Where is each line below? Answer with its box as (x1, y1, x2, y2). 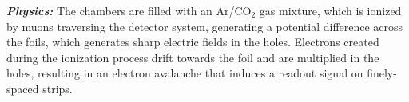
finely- (367, 65, 397, 81)
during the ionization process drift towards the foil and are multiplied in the (6, 49, 379, 65)
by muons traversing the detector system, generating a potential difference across (6, 18, 403, 34)
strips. (42, 80, 73, 96)
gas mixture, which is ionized (259, 2, 402, 18)
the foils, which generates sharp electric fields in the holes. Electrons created (6, 33, 379, 50)
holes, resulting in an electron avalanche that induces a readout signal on (6, 65, 363, 81)
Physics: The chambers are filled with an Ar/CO (6, 2, 252, 18)
